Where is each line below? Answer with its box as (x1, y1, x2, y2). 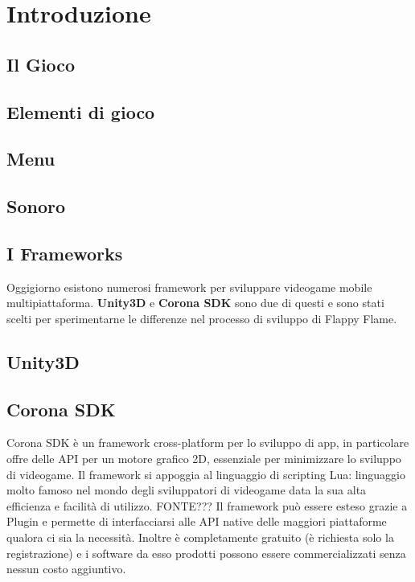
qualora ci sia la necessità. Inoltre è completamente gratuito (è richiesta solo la (6, 529, 394, 546)
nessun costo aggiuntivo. (6, 560, 126, 577)
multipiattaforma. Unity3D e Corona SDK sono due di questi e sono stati (6, 294, 384, 311)
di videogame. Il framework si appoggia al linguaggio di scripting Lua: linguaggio (6, 465, 405, 482)
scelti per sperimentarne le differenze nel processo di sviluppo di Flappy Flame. (6, 309, 397, 326)
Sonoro (6, 194, 66, 219)
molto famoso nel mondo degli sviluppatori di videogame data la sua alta (6, 482, 367, 498)
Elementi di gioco (6, 99, 155, 124)
